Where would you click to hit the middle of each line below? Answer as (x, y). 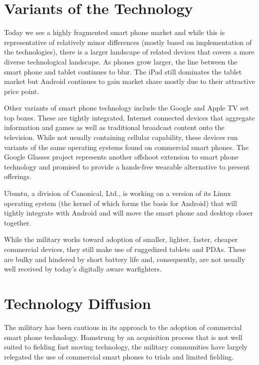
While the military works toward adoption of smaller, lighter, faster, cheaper (121, 239)
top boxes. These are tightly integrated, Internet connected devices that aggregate (129, 117)
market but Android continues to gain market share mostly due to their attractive (129, 81)
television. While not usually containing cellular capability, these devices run (121, 137)
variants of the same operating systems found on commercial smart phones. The (126, 147)
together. (18, 222)
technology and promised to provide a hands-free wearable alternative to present (127, 166)
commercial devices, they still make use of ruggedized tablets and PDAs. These (125, 249)
